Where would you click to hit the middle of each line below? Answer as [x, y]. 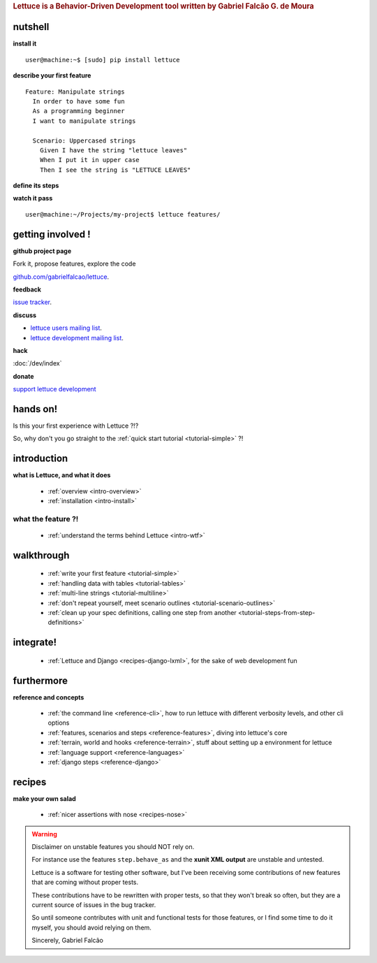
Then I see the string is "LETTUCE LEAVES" [115, 170]
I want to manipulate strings [84, 121]
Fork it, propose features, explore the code [74, 264]
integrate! [35, 643]
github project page [42, 251]
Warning [44, 834]
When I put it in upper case [89, 160]
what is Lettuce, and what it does [62, 475]
